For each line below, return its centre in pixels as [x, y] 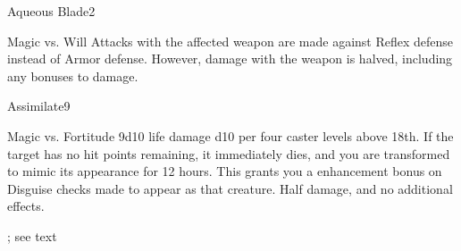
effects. [26, 206]
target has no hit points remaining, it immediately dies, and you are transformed [229, 153]
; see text [32, 235]
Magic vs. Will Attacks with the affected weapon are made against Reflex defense [230, 41]
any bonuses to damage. [73, 75]
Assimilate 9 [39, 106]
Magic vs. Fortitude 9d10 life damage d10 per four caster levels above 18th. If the [230, 135]
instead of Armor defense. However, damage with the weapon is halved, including [230, 59]
